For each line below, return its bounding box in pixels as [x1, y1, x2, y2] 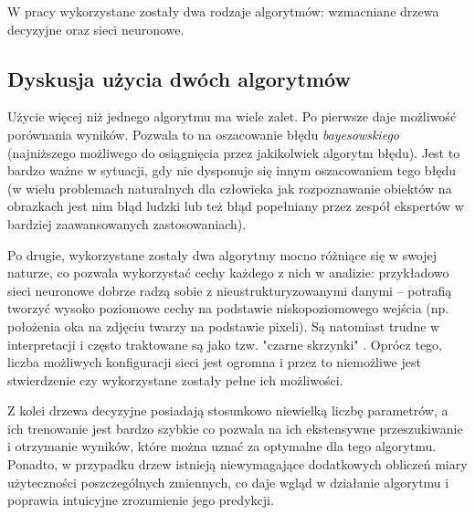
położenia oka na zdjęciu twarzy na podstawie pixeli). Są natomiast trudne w [7, 316, 440, 335]
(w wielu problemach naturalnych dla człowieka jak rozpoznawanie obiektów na [7, 178, 452, 197]
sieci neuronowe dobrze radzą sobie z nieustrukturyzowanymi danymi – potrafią [7, 280, 452, 300]
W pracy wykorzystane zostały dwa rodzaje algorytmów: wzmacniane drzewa [7, 2, 439, 20]
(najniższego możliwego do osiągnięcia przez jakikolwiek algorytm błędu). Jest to [7, 142, 460, 162]
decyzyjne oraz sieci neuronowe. [7, 19, 185, 38]
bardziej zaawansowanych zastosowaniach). [7, 214, 247, 233]
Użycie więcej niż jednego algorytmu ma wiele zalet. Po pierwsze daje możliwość [7, 107, 457, 126]
